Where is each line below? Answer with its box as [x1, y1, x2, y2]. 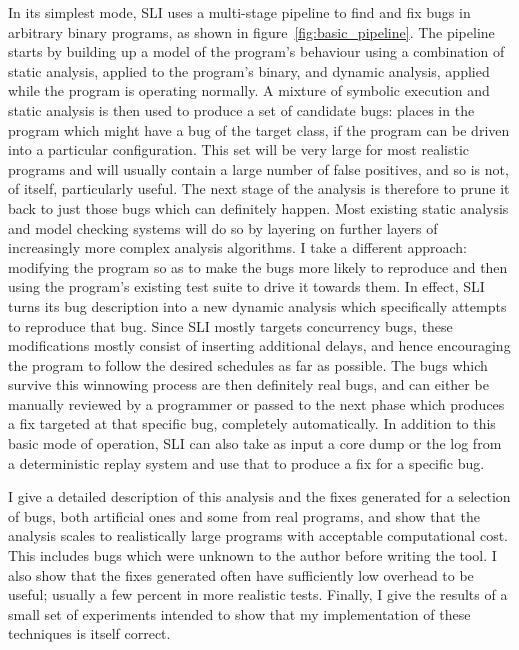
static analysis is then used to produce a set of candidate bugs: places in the [8, 99, 475, 120]
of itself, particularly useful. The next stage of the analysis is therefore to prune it [8, 178, 510, 199]
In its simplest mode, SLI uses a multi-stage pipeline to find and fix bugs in [8, 2, 471, 22]
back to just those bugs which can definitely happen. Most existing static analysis [8, 197, 509, 218]
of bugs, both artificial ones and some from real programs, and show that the [8, 505, 480, 526]
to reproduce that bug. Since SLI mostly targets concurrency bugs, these [8, 315, 453, 336]
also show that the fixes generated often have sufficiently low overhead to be [8, 564, 474, 585]
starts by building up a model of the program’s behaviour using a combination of [8, 41, 505, 62]
